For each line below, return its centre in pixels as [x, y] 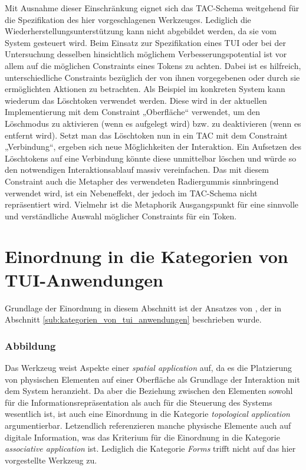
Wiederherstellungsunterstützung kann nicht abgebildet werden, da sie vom [141, 31]
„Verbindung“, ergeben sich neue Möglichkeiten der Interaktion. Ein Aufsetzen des [153, 147]
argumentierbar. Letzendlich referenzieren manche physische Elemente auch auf [148, 425]
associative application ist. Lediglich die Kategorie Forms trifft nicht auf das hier [150, 448]
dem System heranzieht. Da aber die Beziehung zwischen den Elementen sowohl [149, 391]
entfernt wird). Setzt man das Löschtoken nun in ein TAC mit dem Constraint [146, 135]
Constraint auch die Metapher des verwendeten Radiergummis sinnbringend [142, 181]
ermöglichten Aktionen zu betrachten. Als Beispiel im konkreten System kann [145, 89]
